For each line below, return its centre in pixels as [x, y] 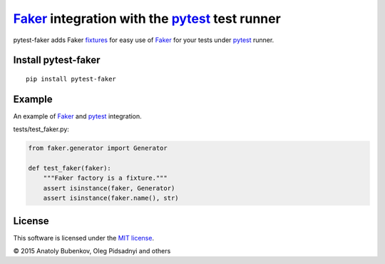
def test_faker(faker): [70, 168]
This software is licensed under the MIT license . [84, 238]
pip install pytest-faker [71, 79]
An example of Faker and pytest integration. [77, 116]
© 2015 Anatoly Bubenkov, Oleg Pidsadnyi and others [92, 251]
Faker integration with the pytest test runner [147, 19]
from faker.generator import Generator [98, 148]
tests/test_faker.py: [41, 129]
